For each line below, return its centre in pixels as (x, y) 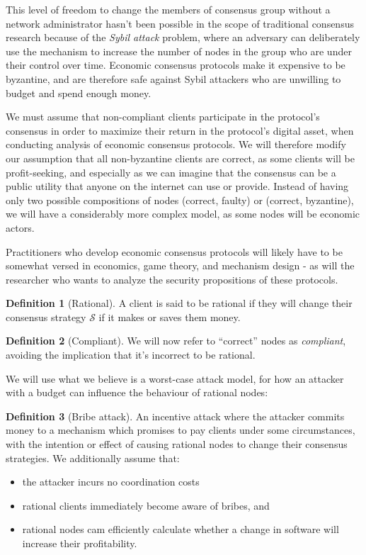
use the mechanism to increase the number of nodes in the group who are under (179, 51)
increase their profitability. (80, 543)
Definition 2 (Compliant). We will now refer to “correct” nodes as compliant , (176, 341)
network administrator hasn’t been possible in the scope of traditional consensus (180, 23)
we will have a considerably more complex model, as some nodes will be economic (183, 214)
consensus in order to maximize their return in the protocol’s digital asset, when (180, 130)
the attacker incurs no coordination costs (111, 482)
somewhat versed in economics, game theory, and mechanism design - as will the (180, 265)
